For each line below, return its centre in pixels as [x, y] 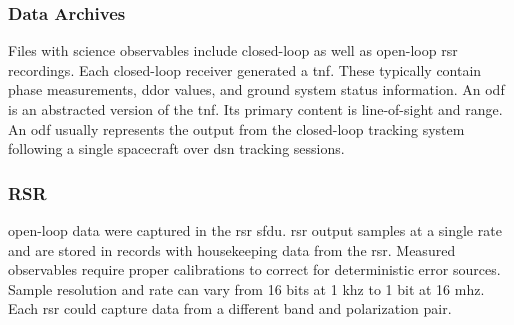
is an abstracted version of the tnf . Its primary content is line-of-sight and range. [255, 109]
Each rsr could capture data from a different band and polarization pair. [230, 308]
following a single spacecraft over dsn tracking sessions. [176, 148]
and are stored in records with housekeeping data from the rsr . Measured [232, 249]
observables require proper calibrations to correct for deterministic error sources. [254, 269]
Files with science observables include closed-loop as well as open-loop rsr [233, 50]
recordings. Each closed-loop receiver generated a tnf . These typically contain [245, 69]
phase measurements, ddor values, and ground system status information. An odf [256, 89]
